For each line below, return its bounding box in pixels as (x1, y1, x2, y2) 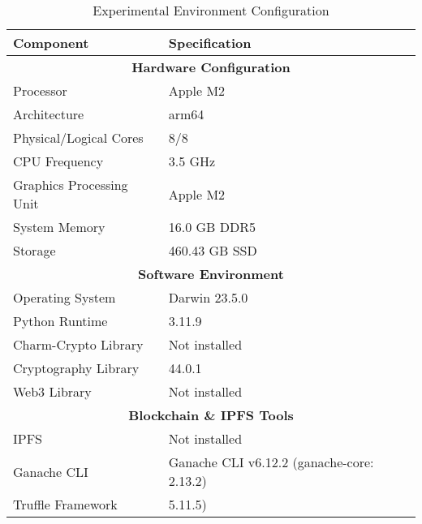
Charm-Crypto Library (13, 335, 144, 354)
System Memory (13, 217, 105, 236)
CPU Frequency (13, 152, 104, 170)
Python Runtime (13, 311, 108, 330)
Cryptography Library (13, 359, 140, 377)
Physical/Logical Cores (13, 128, 144, 147)
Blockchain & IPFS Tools (128, 406, 294, 424)
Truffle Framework (13, 495, 118, 513)
